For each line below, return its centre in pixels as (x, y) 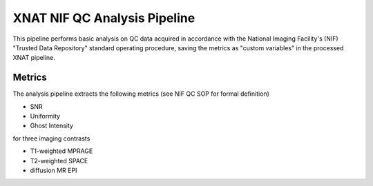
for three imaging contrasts (51, 138)
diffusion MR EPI (54, 170)
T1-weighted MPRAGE (61, 151)
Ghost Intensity (52, 126)
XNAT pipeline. (34, 58)
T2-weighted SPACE (59, 161)
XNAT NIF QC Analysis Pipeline (104, 18)
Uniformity (45, 116)
